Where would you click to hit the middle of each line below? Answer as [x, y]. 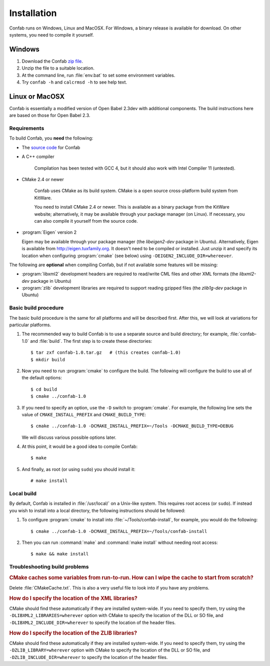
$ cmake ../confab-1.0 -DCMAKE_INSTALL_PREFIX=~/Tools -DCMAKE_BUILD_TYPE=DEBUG [132, 426]
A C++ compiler [38, 157]
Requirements [27, 129]
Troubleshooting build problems [49, 567]
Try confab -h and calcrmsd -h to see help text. [74, 82]
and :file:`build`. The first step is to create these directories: [91, 341]
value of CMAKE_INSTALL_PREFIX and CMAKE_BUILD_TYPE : [84, 414]
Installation [33, 13]
